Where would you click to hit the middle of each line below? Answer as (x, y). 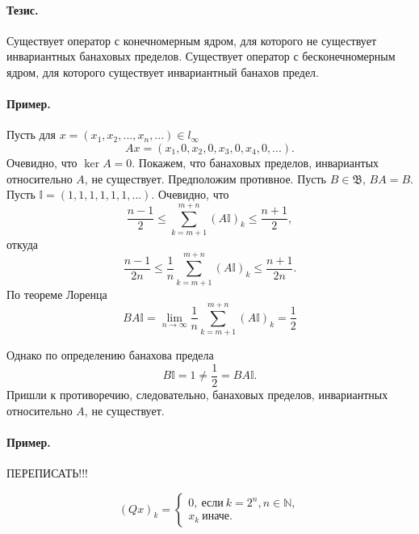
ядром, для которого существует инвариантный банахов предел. (163, 71)
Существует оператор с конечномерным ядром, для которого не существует (192, 40)
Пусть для (31, 135)
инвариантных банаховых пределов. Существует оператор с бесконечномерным (201, 56)
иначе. (217, 517)
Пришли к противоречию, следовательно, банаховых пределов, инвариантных (197, 394)
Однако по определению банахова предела (110, 355)
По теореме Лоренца (57, 294)
